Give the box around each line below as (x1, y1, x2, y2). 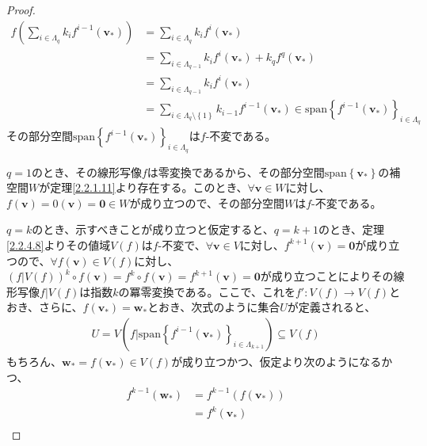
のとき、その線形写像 (31, 163, 142, 180)
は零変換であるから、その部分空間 (147, 163, 325, 180)
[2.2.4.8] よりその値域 (6, 236, 111, 253)
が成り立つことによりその (260, 268, 394, 284)
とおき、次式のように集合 (147, 299, 280, 315)
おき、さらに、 (6, 299, 83, 315)
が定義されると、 (287, 299, 376, 315)
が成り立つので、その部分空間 (129, 194, 284, 211)
